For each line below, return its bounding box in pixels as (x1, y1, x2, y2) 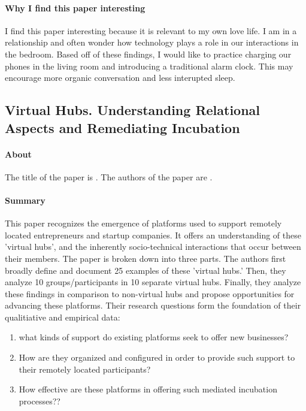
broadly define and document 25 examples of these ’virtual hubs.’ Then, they (5, 264, 286, 276)
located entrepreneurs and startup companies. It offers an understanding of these (5, 228, 301, 241)
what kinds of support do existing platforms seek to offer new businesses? (19, 331, 289, 343)
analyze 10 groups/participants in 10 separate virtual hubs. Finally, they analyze (5, 276, 301, 288)
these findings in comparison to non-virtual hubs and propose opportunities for (5, 287, 295, 300)
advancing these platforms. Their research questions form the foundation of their (5, 299, 301, 312)
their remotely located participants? (19, 362, 151, 375)
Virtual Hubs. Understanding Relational (5, 101, 260, 119)
